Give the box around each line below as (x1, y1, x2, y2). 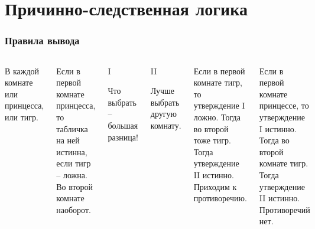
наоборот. (56, 203, 91, 215)
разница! (108, 130, 138, 143)
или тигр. (5, 110, 38, 123)
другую (150, 107, 177, 120)
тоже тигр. (193, 134, 231, 146)
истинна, (56, 145, 87, 158)
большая (108, 119, 138, 131)
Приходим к (193, 180, 237, 192)
